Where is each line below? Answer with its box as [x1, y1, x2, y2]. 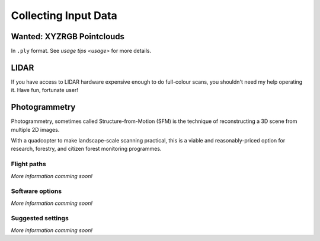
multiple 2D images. [11, 126, 60, 133]
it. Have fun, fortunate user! [11, 87, 78, 94]
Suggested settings [11, 214, 69, 223]
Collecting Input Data [11, 9, 118, 22]
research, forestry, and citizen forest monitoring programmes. [11, 145, 162, 153]
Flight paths [11, 160, 47, 169]
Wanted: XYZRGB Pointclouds [11, 31, 124, 42]
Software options [11, 187, 62, 195]
